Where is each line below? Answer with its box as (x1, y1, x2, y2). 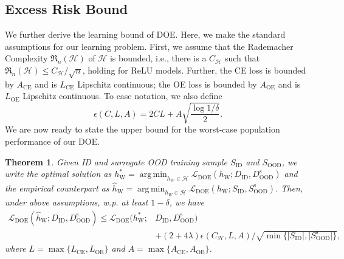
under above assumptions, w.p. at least (5, 195, 148, 208)
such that (224, 52, 260, 64)
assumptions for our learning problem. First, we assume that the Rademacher (5, 40, 294, 52)
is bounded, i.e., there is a (109, 52, 207, 64)
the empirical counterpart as (5, 181, 109, 194)
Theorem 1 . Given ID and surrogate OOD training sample (5, 155, 227, 168)
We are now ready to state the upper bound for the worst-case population (5, 123, 280, 136)
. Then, (275, 181, 303, 194)
